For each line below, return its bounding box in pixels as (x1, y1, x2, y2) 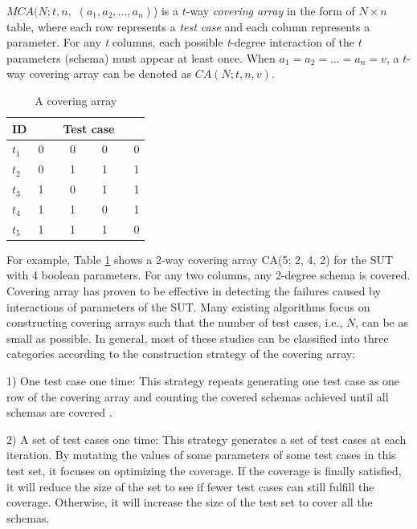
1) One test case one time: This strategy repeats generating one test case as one (6, 372, 400, 389)
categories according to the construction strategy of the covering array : (6, 345, 356, 362)
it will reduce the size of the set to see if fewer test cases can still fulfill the (6, 478, 374, 494)
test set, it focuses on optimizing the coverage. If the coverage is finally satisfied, (6, 462, 402, 478)
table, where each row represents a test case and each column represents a (6, 18, 370, 35)
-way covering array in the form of (186, 2, 355, 18)
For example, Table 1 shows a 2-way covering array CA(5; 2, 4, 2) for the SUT (6, 250, 394, 267)
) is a (153, 2, 178, 18)
